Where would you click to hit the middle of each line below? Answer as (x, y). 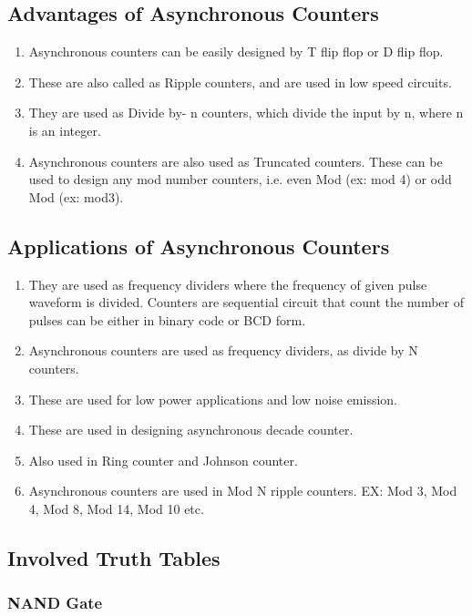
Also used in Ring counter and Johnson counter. (163, 460)
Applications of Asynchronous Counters (199, 246)
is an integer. (65, 130)
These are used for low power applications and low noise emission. (213, 399)
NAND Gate (55, 603)
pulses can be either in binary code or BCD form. (167, 319)
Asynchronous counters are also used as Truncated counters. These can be (236, 161)
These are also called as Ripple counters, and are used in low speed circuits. (240, 82)
